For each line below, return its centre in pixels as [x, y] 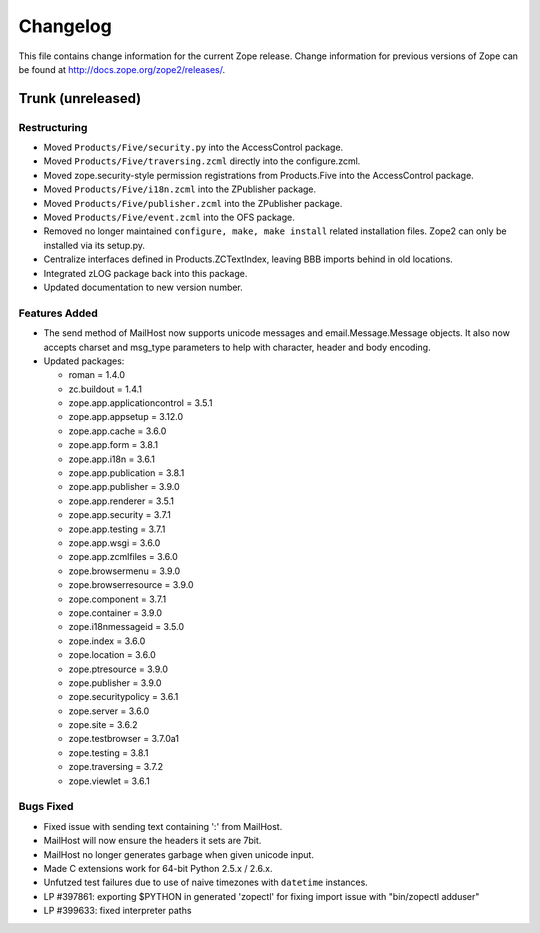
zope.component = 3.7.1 [117, 599]
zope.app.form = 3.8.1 [113, 445]
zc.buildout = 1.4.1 [105, 389]
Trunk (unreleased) [80, 98]
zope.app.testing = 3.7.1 [117, 529]
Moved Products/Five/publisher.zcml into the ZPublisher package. [193, 203]
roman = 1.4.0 [96, 375]
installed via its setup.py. [94, 245]
